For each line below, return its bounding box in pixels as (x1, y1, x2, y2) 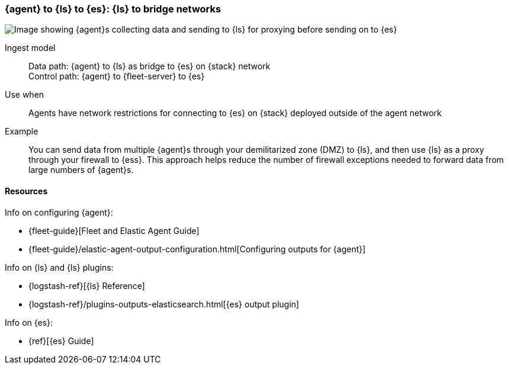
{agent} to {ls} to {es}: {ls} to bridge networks (5, 3, 221, 15)
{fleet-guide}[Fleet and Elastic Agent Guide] (28, 225, 200, 236)
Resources (5, 185, 48, 196)
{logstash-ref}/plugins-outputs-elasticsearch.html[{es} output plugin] (28, 299, 300, 309)
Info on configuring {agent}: (5, 207, 113, 217)
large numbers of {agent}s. (28, 165, 134, 175)
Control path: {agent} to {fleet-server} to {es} (28, 71, 205, 82)
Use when (5, 89, 44, 100)
